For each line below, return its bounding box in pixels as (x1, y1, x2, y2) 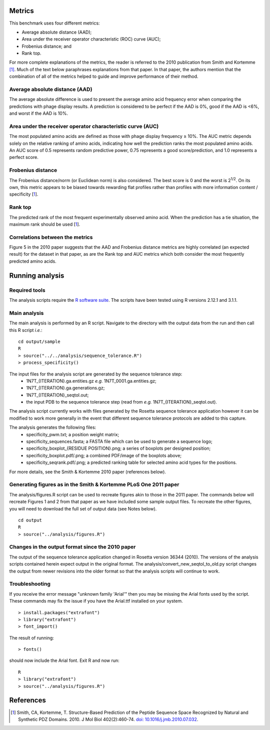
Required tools (9, 286, 45, 293)
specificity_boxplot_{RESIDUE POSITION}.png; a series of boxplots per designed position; (26, 445, 211, 451)
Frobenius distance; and (21, 43, 72, 49)
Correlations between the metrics (9, 234, 93, 241)
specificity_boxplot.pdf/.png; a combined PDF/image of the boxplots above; (26, 452, 182, 458)
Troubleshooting (9, 581, 51, 588)
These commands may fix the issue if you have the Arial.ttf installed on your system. (9, 598, 183, 604)
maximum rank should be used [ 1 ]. (9, 221, 80, 227)
